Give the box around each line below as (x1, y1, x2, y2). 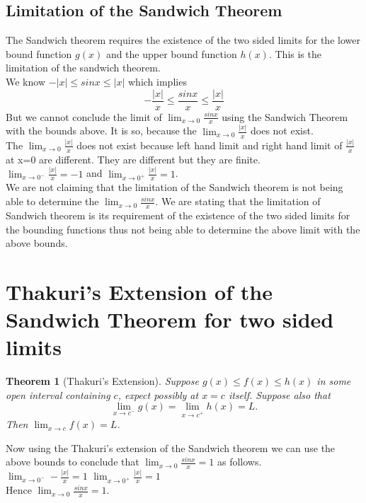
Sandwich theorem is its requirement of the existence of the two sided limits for (6, 207, 350, 222)
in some (316, 374, 351, 388)
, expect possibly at (118, 387, 199, 402)
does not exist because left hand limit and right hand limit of (76, 137, 343, 152)
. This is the (268, 46, 321, 61)
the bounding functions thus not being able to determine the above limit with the (6, 221, 360, 236)
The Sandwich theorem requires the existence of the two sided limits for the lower (6, 33, 360, 47)
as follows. (217, 454, 262, 469)
